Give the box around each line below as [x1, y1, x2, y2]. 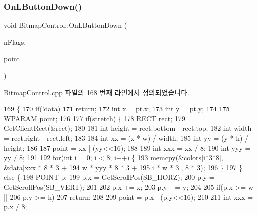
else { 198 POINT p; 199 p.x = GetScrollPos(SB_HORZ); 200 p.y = [4, 172, 215, 182]
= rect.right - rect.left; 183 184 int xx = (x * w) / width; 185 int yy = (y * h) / [4, 132, 249, 143]
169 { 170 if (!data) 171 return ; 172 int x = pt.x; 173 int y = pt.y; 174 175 [4, 104, 230, 114]
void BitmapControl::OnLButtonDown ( [4, 20, 127, 30]
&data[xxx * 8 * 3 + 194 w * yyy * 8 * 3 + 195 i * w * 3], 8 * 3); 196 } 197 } [4, 162, 243, 172]
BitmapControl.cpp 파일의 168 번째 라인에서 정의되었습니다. [4, 87, 189, 97]
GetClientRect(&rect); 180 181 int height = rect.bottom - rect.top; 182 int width [4, 123, 252, 133]
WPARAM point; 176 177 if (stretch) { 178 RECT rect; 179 [4, 113, 185, 123]
